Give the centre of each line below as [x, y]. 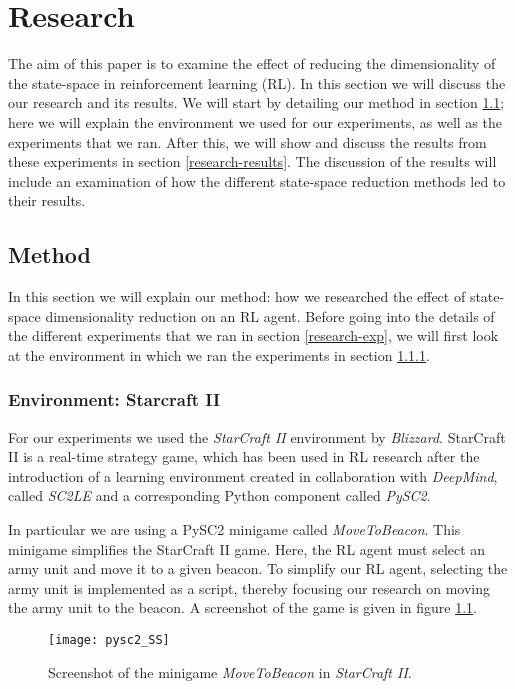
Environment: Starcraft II [114, 399]
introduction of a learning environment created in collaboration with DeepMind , [253, 475]
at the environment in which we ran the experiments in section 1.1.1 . [219, 354]
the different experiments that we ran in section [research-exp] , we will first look [253, 335]
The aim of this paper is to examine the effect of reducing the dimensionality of [252, 63]
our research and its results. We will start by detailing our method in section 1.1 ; [256, 102]
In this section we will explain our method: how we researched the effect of [237, 296]
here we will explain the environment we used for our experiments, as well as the [255, 121]
